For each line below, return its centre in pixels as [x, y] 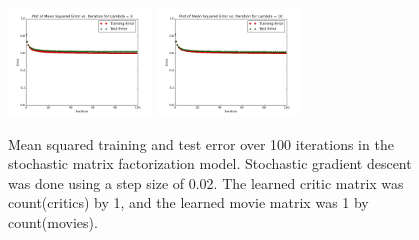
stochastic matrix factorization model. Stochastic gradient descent [210, 163]
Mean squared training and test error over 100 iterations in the [201, 143]
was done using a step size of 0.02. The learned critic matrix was [206, 182]
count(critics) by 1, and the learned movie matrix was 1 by [188, 202]
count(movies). [53, 222]
